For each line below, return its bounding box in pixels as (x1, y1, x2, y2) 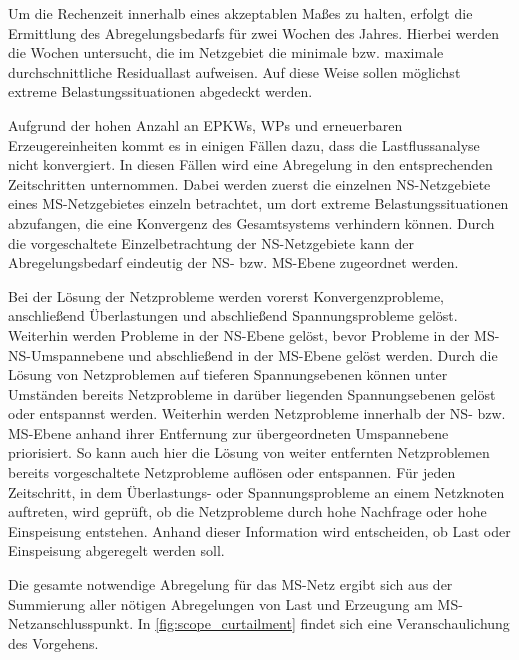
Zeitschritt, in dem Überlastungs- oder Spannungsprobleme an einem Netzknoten (8, 481, 505, 502)
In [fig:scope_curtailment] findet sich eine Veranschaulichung (137, 613, 510, 634)
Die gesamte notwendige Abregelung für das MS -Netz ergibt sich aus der (8, 574, 453, 595)
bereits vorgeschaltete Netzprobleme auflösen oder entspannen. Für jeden (8, 462, 456, 483)
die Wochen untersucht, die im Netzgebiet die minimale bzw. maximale (8, 42, 444, 63)
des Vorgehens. (8, 632, 99, 653)
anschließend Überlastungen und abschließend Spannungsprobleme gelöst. (8, 305, 458, 326)
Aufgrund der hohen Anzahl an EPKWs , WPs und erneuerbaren (8, 114, 403, 135)
